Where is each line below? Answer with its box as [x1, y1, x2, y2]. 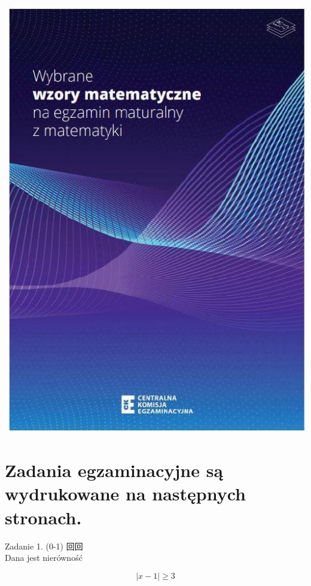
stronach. [5, 505, 82, 529]
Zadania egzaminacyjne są [5, 458, 224, 482]
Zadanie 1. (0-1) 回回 [5, 539, 83, 552]
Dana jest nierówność [5, 551, 83, 564]
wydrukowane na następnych [5, 481, 246, 506]
